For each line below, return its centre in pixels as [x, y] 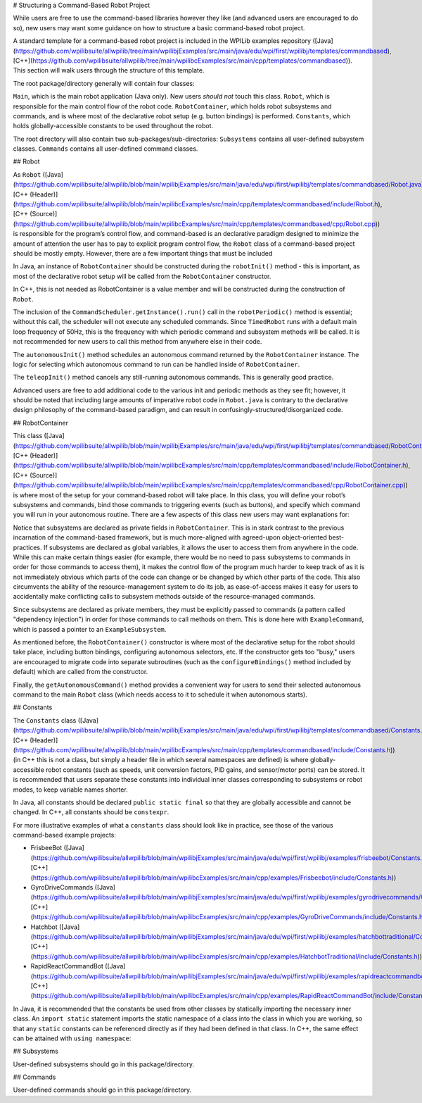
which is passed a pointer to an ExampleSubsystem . [90, 629]
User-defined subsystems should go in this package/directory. [104, 1064]
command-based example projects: [64, 835]
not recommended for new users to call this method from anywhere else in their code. [138, 342]
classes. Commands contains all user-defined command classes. [105, 149]
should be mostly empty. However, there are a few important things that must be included [143, 253]
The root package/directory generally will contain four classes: [104, 83]
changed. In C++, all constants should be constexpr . [91, 812]
